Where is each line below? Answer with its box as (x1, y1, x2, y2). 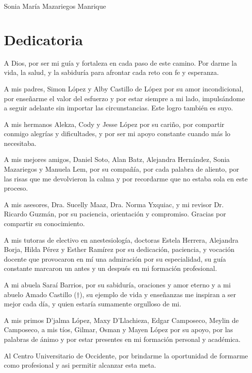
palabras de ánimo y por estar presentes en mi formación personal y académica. (4, 334, 241, 344)
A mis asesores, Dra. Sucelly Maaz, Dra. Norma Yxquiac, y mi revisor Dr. (4, 199, 224, 209)
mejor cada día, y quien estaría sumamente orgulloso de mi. (4, 299, 182, 309)
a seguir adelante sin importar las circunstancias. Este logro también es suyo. (4, 103, 233, 113)
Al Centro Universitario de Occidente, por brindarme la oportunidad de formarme (4, 350, 248, 360)
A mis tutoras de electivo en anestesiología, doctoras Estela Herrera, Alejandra (4, 234, 238, 245)
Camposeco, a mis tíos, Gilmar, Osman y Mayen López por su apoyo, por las (4, 324, 233, 335)
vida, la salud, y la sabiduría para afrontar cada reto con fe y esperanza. (4, 67, 219, 77)
